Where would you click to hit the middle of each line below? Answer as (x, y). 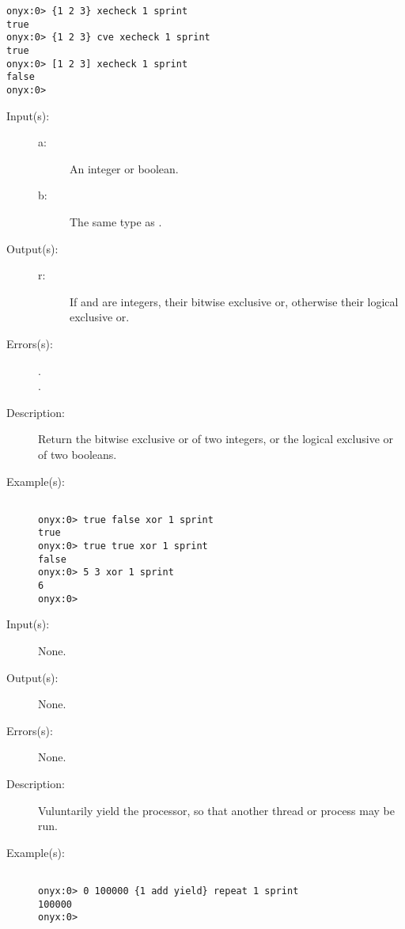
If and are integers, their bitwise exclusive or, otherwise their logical (234, 301)
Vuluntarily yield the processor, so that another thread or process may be (217, 810)
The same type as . (116, 221)
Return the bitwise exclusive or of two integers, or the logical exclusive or (216, 439)
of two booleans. (78, 454)
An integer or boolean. (124, 168)
